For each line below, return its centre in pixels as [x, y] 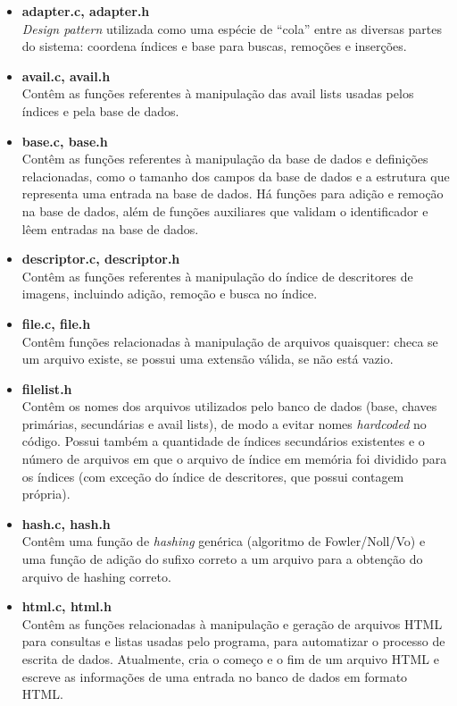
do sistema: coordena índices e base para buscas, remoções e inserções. [214, 46]
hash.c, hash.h [66, 523]
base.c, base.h [65, 141]
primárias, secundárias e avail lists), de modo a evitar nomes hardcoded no [224, 423]
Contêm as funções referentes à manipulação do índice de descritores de [217, 276]
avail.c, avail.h [66, 76]
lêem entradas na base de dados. [110, 228]
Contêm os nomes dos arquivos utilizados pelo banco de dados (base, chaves [229, 406]
